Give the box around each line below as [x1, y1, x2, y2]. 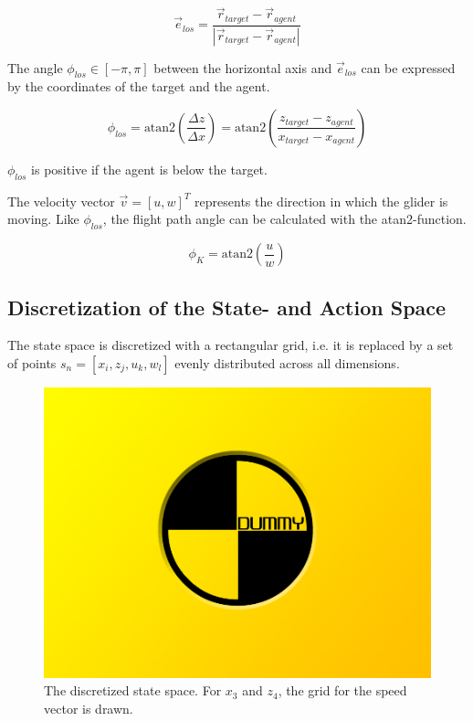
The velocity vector [7, 191, 115, 210]
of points [7, 353, 57, 372]
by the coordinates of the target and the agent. [7, 77, 270, 96]
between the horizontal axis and [153, 58, 332, 77]
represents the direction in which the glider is [194, 191, 448, 210]
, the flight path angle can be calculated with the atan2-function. [102, 209, 467, 228]
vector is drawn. [44, 698, 133, 717]
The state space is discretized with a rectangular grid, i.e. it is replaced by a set [7, 335, 454, 355]
